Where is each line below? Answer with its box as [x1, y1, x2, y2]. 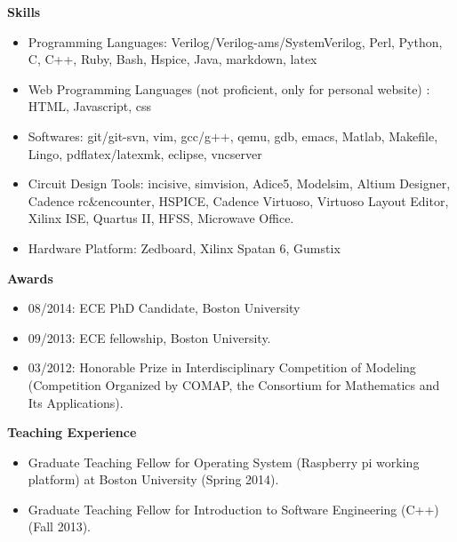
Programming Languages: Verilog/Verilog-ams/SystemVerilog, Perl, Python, [28, 32, 443, 51]
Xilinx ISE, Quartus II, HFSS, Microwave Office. [28, 209, 294, 227]
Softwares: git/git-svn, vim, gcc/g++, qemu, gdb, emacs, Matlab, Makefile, [28, 126, 438, 145]
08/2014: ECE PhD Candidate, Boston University [28, 299, 301, 317]
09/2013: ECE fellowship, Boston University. [28, 328, 271, 347]
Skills [7, 3, 41, 20]
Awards [7, 268, 53, 287]
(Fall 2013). [28, 517, 92, 536]
